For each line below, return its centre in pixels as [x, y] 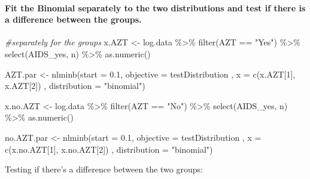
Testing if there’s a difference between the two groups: [104, 169]
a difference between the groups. [73, 19]
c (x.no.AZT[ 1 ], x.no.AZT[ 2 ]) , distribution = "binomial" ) [109, 149]
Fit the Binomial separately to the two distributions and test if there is [155, 7]
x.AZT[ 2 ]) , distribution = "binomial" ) [75, 86]
